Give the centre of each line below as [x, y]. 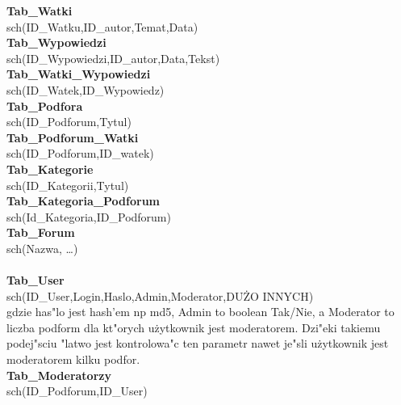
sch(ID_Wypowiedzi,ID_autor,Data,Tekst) [113, 58]
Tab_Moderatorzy [59, 375]
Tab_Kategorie [50, 169]
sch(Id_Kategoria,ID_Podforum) [89, 216]
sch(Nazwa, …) [42, 248]
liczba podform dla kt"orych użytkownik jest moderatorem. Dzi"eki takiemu [194, 327]
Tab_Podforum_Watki [73, 137]
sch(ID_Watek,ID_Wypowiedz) [86, 89]
